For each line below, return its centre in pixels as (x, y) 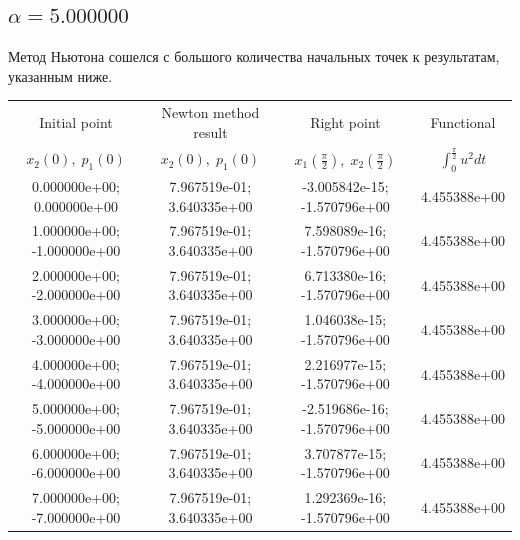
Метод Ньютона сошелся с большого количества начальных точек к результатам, (254, 56)
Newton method (210, 112)
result (210, 131)
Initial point (76, 121)
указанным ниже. (60, 75)
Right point (345, 121)
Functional (463, 121)
